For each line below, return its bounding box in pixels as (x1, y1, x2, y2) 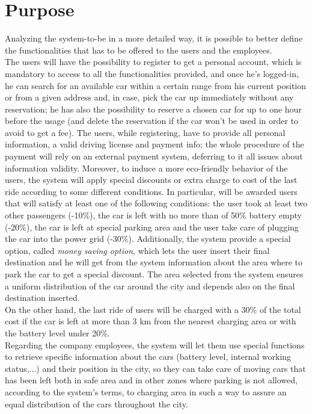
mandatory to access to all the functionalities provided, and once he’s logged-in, (5, 67, 299, 79)
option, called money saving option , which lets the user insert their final (5, 244, 270, 256)
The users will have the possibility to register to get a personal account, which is (5, 55, 302, 68)
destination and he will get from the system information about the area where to (5, 256, 303, 268)
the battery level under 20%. (5, 326, 110, 339)
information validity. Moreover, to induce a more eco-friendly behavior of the (5, 161, 288, 174)
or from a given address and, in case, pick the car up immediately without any (5, 91, 294, 103)
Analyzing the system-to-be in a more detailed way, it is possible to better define (5, 32, 303, 45)
